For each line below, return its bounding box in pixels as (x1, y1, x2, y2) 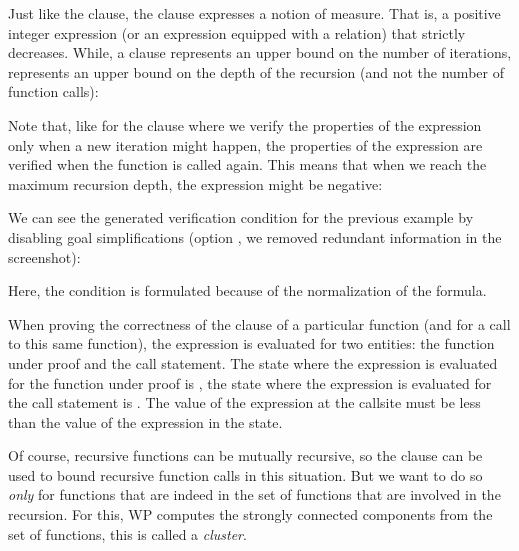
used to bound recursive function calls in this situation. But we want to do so (8, 464, 483, 485)
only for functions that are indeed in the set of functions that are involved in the (8, 484, 501, 505)
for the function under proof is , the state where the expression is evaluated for (8, 372, 492, 393)
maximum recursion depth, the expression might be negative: (8, 173, 383, 194)
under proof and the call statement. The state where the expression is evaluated (8, 352, 498, 373)
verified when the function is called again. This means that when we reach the (8, 154, 487, 175)
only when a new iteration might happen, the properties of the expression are (8, 134, 483, 155)
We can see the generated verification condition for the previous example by (8, 207, 474, 228)
